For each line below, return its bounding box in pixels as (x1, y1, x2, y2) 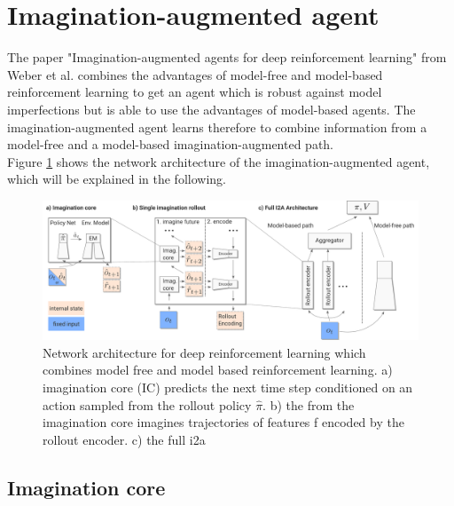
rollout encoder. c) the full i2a (43, 430, 206, 448)
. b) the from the (262, 395, 355, 414)
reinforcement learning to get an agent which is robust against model (7, 83, 382, 101)
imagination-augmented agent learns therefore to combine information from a (7, 117, 427, 136)
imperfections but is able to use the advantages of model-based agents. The (7, 99, 416, 118)
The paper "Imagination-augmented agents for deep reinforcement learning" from (7, 48, 447, 67)
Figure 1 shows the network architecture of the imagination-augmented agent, (7, 152, 430, 170)
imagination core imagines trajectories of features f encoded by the (43, 413, 404, 431)
